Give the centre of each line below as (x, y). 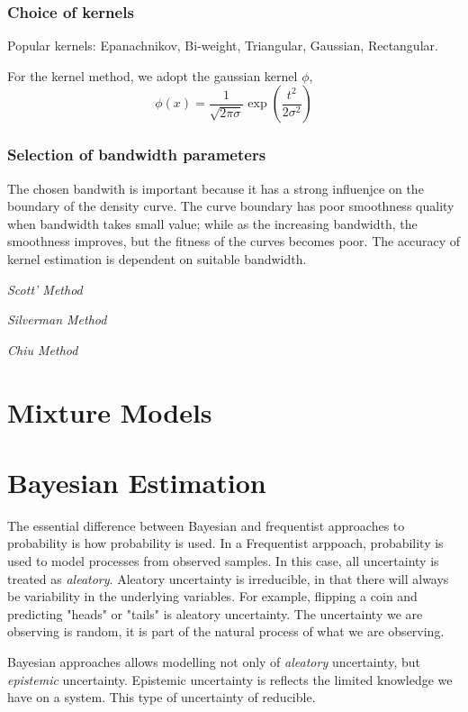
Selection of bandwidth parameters (137, 155)
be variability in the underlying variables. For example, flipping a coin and (212, 596)
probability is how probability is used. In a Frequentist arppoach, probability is (225, 543)
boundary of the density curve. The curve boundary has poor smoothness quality (231, 206)
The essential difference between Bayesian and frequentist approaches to (206, 525)
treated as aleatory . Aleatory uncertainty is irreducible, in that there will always (228, 578)
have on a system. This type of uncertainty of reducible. (162, 697)
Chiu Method (43, 349)
